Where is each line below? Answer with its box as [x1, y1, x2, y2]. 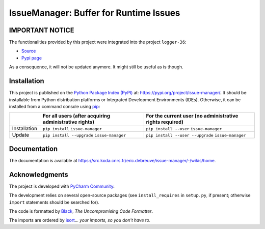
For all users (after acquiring [42, 113, 110, 119]
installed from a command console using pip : [9, 103, 100, 109]
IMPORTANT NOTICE [9, 26, 75, 34]
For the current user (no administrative [146, 113, 238, 119]
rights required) [146, 118, 184, 125]
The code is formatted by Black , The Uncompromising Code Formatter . [9, 208, 153, 214]
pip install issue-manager [42, 126, 102, 132]
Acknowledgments [9, 170, 69, 179]
